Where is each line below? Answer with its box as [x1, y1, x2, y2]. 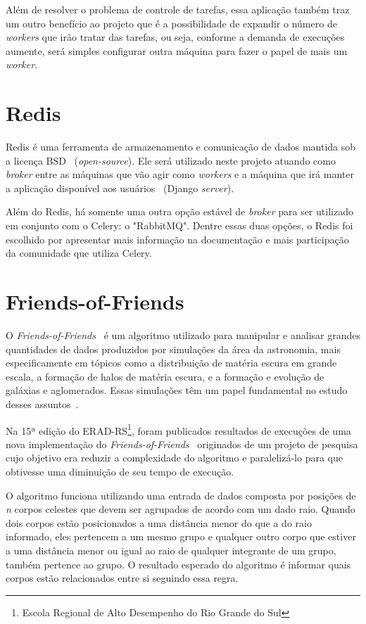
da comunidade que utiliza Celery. [6, 246, 152, 260]
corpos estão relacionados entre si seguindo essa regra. [6, 571, 239, 585]
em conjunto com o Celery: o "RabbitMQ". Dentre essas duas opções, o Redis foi [6, 218, 353, 233]
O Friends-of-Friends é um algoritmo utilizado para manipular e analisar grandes [6, 327, 361, 342]
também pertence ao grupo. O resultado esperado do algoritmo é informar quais [6, 556, 351, 571]
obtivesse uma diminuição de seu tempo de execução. [6, 464, 234, 478]
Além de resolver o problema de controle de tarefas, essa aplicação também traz [6, 2, 350, 16]
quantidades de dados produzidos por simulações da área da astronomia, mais [6, 341, 341, 356]
